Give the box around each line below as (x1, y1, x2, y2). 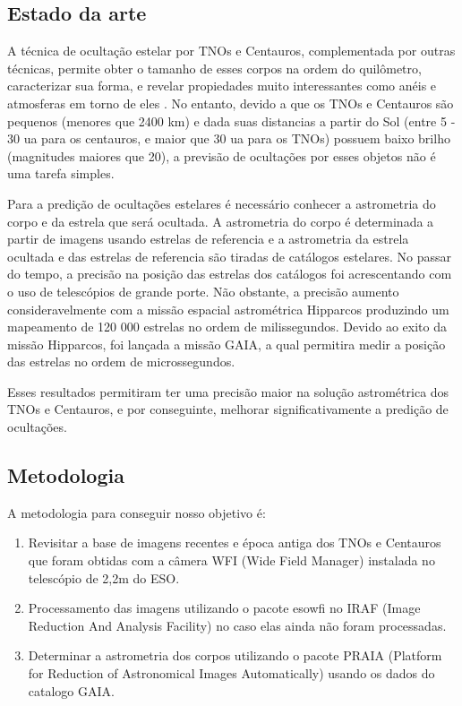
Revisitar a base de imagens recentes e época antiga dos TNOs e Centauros (28, 533, 441, 552)
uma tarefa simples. (7, 164, 115, 183)
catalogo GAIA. (28, 681, 115, 700)
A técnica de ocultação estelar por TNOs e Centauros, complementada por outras (7, 41, 456, 60)
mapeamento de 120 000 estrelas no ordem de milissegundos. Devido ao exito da (7, 317, 447, 336)
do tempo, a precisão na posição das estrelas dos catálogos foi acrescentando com (7, 264, 452, 283)
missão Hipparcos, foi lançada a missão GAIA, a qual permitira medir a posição (7, 334, 446, 353)
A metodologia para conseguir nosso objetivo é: (7, 503, 266, 521)
